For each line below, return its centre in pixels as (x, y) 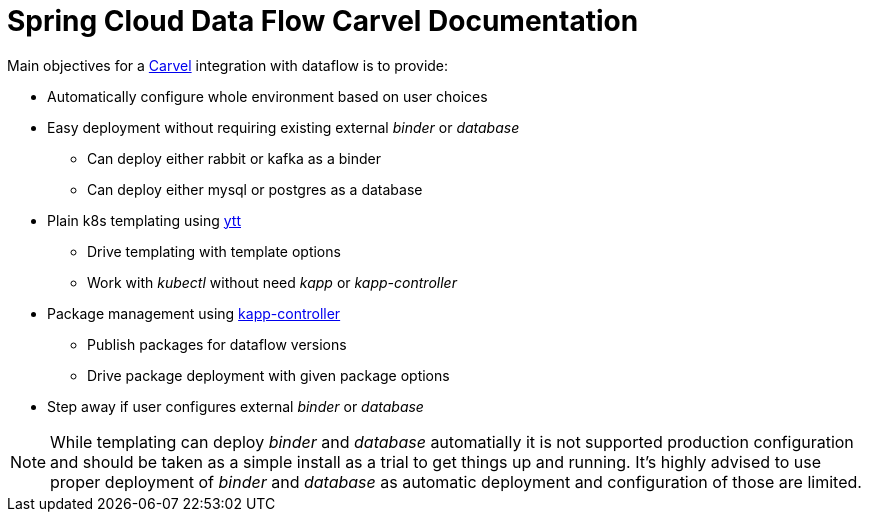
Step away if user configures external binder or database (235, 406)
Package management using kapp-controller (194, 313)
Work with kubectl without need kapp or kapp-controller (272, 282)
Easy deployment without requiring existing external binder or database (283, 127)
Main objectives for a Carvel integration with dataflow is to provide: (228, 65)
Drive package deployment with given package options (268, 375)
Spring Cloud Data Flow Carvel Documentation (323, 21)
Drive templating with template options (214, 251)
